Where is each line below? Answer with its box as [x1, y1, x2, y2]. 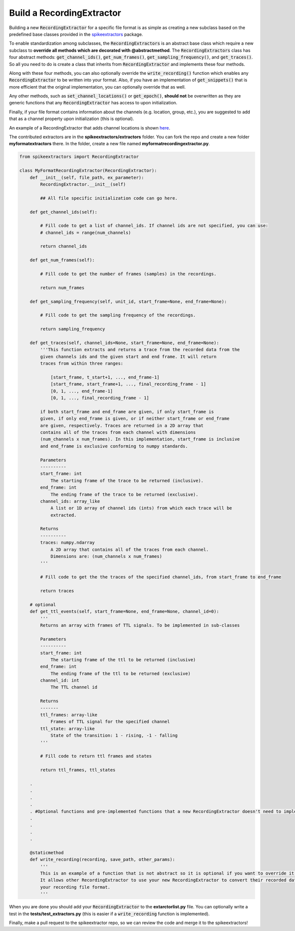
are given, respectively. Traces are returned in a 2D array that [40, 422, 204, 428]
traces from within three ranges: [40, 361, 123, 366]
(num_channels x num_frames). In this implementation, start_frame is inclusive [40, 436, 240, 442]
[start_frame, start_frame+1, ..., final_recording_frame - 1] [50, 382, 206, 387]
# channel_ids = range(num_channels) [40, 229, 131, 235]
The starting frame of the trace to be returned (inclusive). [50, 478, 204, 483]
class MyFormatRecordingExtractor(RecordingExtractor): [19, 168, 157, 173]
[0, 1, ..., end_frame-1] [50, 388, 113, 394]
